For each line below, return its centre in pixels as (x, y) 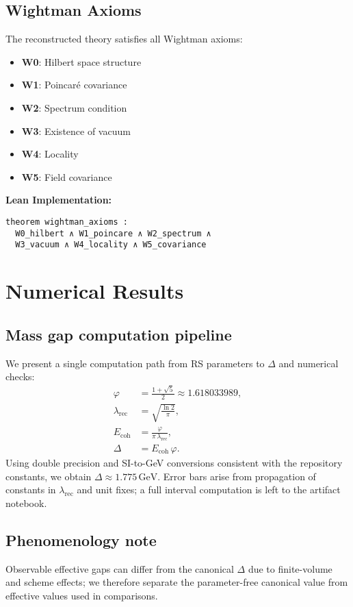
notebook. (26, 503)
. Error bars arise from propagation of (237, 476)
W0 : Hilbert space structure (81, 61)
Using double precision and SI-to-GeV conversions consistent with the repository (174, 462)
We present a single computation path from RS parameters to (135, 363)
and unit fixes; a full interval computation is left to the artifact (209, 490)
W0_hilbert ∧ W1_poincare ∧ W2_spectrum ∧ (113, 233)
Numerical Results (95, 291)
